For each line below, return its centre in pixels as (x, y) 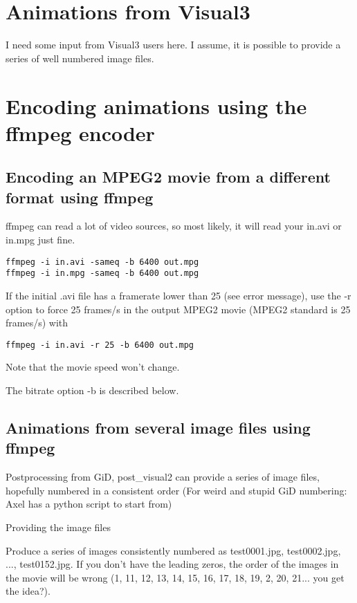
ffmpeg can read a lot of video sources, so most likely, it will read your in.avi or (174, 226)
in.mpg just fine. (40, 240)
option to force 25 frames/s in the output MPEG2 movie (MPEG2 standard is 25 (178, 309)
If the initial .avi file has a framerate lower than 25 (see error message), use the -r (178, 295)
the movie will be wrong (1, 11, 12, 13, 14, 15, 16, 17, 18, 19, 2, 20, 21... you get (175, 577)
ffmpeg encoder (80, 132)
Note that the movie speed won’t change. (93, 367)
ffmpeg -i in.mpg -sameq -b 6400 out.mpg (102, 273)
